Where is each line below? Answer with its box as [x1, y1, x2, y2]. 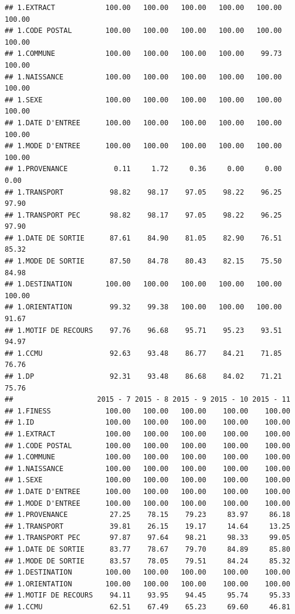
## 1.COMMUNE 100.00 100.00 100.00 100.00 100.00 [5, 453, 290, 462]
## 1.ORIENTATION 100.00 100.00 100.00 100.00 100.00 [5, 579, 290, 588]
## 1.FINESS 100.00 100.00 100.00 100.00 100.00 [5, 406, 290, 415]
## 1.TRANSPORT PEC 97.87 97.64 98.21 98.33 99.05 [5, 533, 290, 542]
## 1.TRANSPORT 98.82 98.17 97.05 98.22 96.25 [5, 188, 282, 196]
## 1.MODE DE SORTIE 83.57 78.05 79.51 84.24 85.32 [5, 556, 290, 565]
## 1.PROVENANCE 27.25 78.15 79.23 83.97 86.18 [5, 510, 290, 519]
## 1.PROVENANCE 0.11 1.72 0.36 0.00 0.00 [5, 165, 282, 173]
